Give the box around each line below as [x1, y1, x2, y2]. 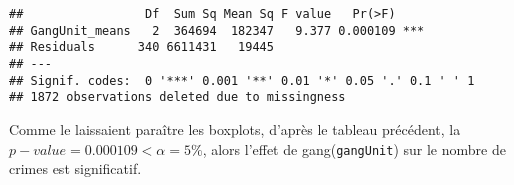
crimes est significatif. [9, 158, 142, 179]
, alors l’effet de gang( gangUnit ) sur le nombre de [202, 138, 506, 159]
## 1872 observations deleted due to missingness [9, 90, 346, 105]
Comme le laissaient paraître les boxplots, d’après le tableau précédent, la [9, 118, 461, 139]
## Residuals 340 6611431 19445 [9, 40, 274, 55]
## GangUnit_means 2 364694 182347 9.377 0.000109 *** [9, 23, 425, 38]
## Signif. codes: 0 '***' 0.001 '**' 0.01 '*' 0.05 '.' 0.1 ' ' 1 [9, 73, 475, 88]
